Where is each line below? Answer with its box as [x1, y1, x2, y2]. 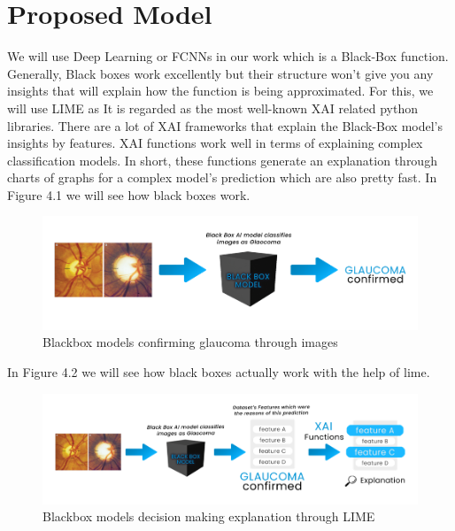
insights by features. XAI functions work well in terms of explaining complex [7, 134, 423, 152]
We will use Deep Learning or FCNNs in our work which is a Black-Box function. [7, 47, 449, 65]
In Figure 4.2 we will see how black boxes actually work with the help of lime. [7, 362, 430, 381]
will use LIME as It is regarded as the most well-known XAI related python [7, 98, 419, 117]
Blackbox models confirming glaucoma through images [42, 333, 338, 351]
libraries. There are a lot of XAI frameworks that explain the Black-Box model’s [7, 116, 443, 135]
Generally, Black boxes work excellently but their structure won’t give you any [7, 64, 434, 82]
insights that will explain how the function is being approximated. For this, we [7, 81, 434, 100]
